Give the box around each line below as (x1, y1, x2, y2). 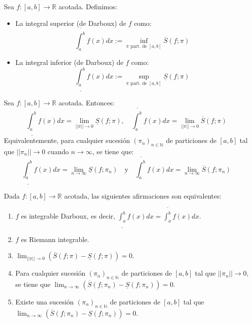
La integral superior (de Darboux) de (15, 18, 126, 28)
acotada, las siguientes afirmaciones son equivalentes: (64, 190, 222, 201)
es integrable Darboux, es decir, (21, 211, 115, 221)
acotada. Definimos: (58, 1, 117, 11)
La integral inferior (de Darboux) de (15, 57, 124, 67)
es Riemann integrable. (21, 234, 90, 244)
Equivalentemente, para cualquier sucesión (4, 135, 130, 145)
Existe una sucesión (15, 296, 74, 306)
